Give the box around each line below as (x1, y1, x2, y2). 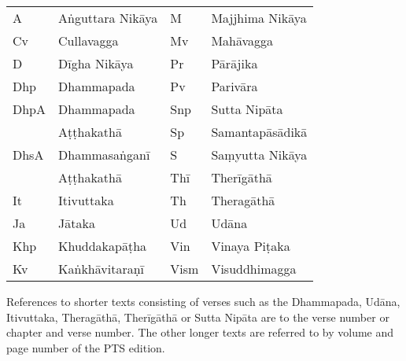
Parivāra (211, 77, 258, 95)
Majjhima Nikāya (211, 9, 307, 27)
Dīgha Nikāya (58, 54, 134, 72)
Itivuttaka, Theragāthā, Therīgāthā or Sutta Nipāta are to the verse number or (6, 308, 389, 325)
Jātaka (58, 214, 95, 232)
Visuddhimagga (211, 260, 297, 278)
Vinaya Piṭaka (211, 237, 290, 255)
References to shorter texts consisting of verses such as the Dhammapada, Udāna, (6, 293, 400, 309)
